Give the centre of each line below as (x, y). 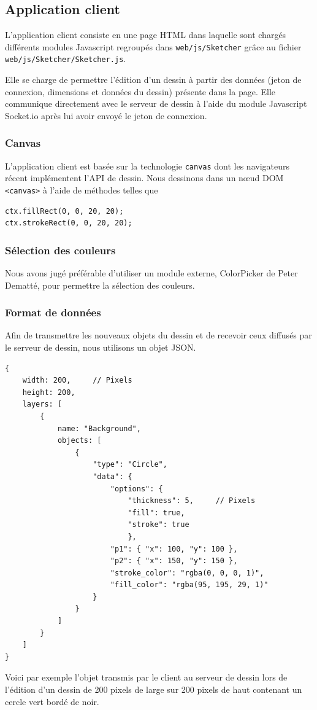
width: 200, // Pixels (77, 380)
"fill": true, (156, 513)
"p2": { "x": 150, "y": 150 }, (174, 561)
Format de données (53, 312)
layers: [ (42, 404)
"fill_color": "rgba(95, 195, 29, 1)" (189, 585)
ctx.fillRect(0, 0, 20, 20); (64, 211)
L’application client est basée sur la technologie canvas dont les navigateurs (147, 166)
